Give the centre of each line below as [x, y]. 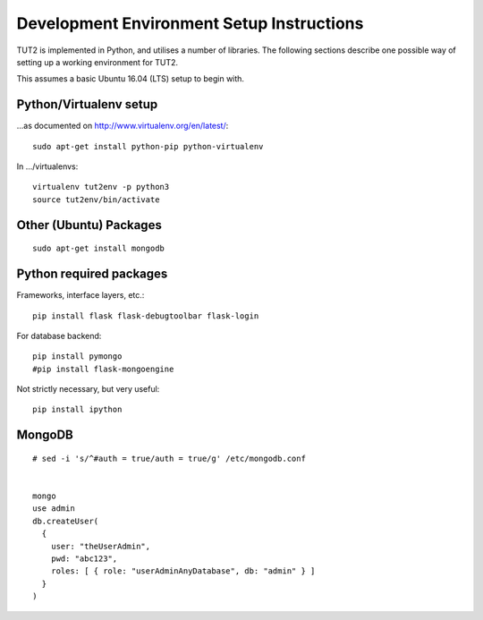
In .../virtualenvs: [47, 166]
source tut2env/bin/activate [96, 200]
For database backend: [59, 335]
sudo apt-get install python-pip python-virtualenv [148, 146]
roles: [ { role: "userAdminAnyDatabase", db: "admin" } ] [183, 571]
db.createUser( [66, 521]
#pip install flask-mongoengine [103, 369]
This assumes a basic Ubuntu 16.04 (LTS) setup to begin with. [131, 79]
